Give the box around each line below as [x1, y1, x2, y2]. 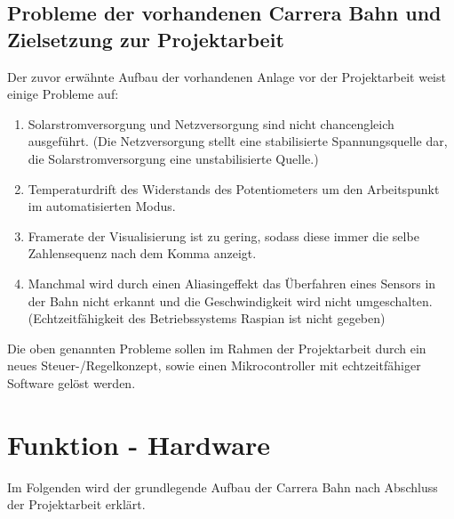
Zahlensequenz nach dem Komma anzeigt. [28, 244, 257, 263]
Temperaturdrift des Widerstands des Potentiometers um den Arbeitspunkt [28, 179, 440, 198]
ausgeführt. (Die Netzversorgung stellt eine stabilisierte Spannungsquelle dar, [28, 132, 448, 150]
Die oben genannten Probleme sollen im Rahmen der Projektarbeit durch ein [7, 338, 426, 357]
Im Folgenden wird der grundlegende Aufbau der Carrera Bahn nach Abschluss [7, 477, 438, 496]
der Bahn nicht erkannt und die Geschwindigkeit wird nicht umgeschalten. [28, 291, 433, 310]
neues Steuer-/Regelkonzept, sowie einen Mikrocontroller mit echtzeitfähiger [7, 356, 421, 375]
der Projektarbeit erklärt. [7, 495, 146, 514]
